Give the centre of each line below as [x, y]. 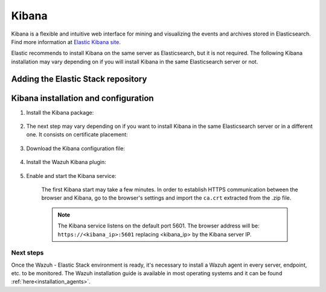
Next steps [27, 253]
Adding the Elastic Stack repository [79, 79]
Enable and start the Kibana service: [72, 176]
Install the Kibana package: [60, 112]
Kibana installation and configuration [82, 98]
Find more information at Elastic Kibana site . [66, 42]
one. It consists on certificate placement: [77, 135]
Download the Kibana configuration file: [75, 148]
